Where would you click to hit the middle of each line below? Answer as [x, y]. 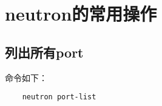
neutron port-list [59, 97]
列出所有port [44, 52]
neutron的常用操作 [81, 14]
